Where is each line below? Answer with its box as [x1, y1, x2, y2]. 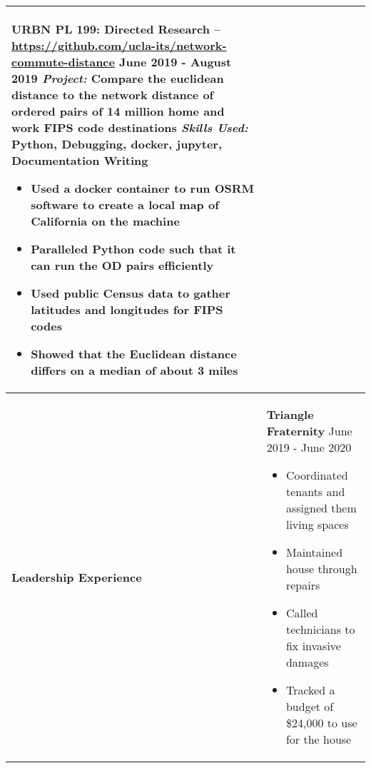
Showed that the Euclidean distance [31, 345, 237, 362]
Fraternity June [266, 423, 352, 439]
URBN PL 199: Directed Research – [11, 21, 221, 37]
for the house [285, 731, 352, 747]
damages [285, 654, 329, 670]
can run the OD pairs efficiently [31, 257, 214, 273]
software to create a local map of [31, 196, 219, 213]
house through [285, 560, 357, 577]
